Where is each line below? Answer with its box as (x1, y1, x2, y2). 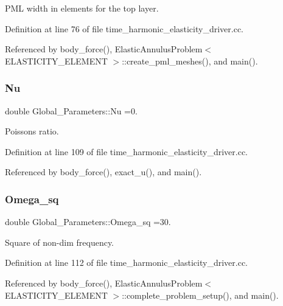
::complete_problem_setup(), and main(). (122, 288, 279, 301)
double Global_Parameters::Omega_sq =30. (5, 215, 171, 228)
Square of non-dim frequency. (5, 235, 114, 248)
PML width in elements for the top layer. (5, 2, 159, 14)
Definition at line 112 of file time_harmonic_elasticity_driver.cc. (5, 256, 248, 269)
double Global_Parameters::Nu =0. (5, 104, 138, 117)
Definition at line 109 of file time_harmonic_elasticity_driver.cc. (5, 145, 248, 158)
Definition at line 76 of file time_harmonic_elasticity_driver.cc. (5, 22, 244, 35)
